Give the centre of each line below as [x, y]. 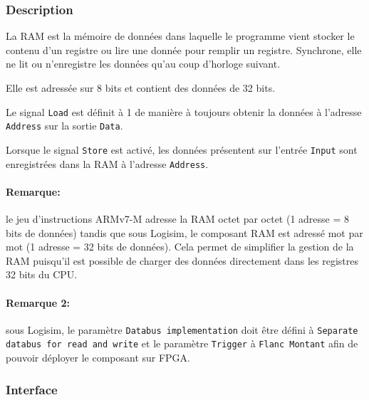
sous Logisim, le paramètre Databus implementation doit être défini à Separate [182, 329]
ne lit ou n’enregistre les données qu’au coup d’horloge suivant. [143, 64]
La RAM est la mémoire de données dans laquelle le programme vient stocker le [180, 36]
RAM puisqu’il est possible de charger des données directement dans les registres [182, 260]
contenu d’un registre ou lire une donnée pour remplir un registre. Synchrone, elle [184, 49]
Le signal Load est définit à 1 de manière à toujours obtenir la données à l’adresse [184, 111]
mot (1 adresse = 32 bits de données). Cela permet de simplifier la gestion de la [180, 247]
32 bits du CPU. [42, 274]
